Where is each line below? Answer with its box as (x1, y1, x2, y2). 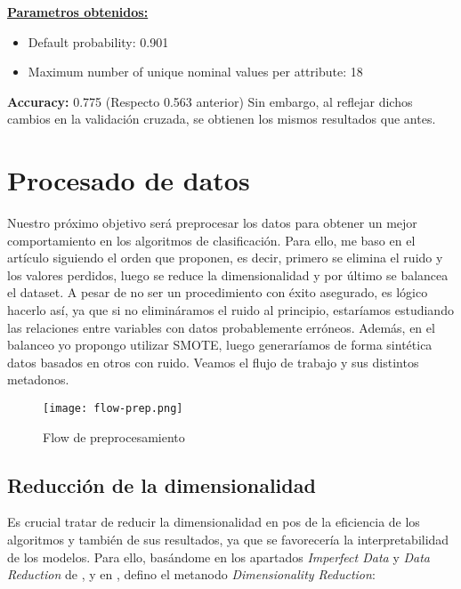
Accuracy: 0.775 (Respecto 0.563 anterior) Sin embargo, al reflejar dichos (7, 92, 413, 110)
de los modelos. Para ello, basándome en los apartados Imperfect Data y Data (7, 547, 430, 566)
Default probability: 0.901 (28, 32, 169, 51)
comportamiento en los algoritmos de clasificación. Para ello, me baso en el (7, 230, 416, 249)
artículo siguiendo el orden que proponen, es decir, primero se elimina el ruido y (7, 248, 443, 267)
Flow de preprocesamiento (43, 427, 185, 446)
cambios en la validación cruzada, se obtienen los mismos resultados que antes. (7, 109, 436, 128)
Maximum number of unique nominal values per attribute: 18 (28, 62, 363, 81)
